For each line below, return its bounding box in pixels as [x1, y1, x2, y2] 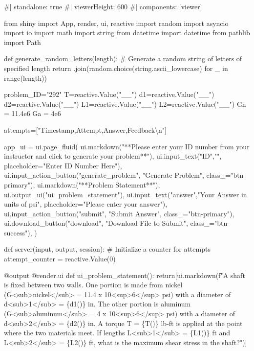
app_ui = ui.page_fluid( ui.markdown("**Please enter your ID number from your [4, 141, 250, 151]
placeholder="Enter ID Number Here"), [4, 160, 122, 170]
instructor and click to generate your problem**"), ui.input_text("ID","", [4, 151, 222, 161]
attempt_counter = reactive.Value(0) [4, 254, 116, 264]
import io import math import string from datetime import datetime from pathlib [4, 27, 250, 38]
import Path [4, 37, 41, 47]
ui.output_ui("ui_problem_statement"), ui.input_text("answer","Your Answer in [4, 189, 247, 199]
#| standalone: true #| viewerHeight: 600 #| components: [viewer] [4, 1, 202, 11]
